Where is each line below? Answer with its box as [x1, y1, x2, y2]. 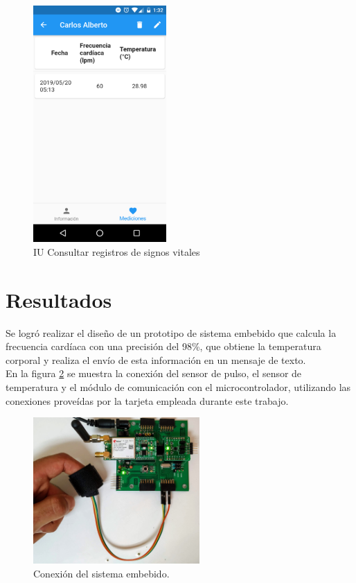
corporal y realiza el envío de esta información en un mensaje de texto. [6, 352, 306, 367]
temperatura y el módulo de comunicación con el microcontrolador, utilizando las [6, 380, 351, 394]
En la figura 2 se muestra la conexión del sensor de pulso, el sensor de [6, 366, 302, 381]
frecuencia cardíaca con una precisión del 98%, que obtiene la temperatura [6, 339, 321, 354]
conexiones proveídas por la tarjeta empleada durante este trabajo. [6, 393, 289, 408]
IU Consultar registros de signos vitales [33, 244, 200, 259]
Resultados [6, 285, 112, 313]
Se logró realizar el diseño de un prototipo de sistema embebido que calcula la [6, 325, 337, 340]
